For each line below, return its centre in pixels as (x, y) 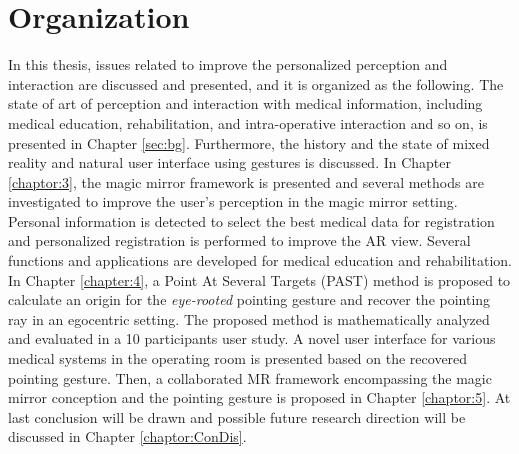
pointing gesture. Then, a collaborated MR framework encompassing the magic (250, 377)
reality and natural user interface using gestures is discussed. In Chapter (230, 162)
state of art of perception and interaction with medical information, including (245, 103)
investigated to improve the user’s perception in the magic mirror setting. (233, 201)
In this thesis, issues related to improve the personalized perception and (228, 64)
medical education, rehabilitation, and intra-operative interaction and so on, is (248, 122)
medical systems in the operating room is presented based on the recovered (238, 358)
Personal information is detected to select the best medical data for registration (251, 220)
